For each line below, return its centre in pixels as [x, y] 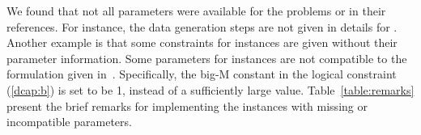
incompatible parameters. [69, 122]
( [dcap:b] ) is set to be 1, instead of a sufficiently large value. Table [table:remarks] [210, 89]
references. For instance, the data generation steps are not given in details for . [202, 26]
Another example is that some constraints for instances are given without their [202, 42]
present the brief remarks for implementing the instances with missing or [187, 105]
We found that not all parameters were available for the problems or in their [196, 11]
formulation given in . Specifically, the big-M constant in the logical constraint [202, 74]
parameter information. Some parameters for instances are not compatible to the [207, 58]
